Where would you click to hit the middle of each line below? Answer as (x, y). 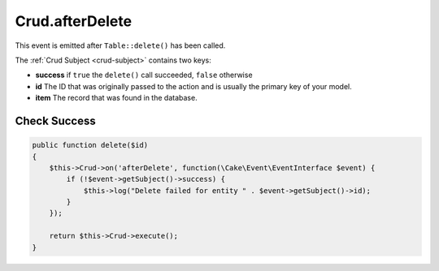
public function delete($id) (90, 145)
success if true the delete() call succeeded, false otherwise (144, 75)
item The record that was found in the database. (117, 98)
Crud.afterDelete (74, 21)
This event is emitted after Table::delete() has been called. (120, 45)
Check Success (56, 120)
